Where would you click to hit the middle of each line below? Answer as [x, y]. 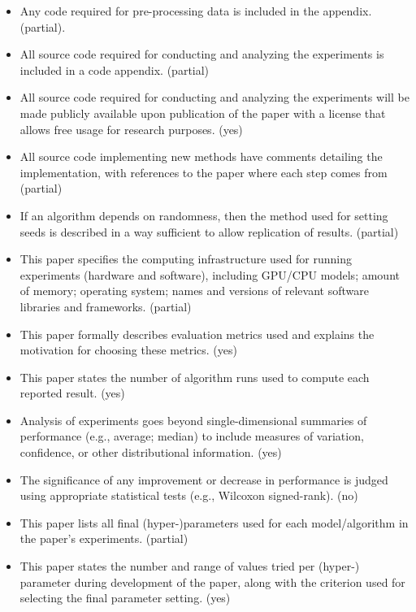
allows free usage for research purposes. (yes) [131, 129]
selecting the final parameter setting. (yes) [125, 598]
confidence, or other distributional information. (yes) [151, 452]
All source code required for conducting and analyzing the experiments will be [214, 97]
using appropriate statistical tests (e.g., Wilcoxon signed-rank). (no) [189, 495]
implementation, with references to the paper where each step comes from [204, 172]
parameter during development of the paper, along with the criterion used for [212, 582]
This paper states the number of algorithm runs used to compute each [195, 377]
